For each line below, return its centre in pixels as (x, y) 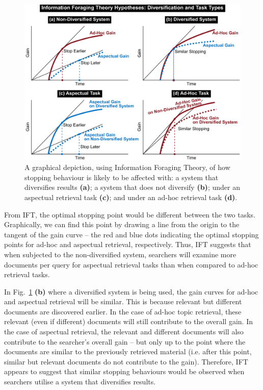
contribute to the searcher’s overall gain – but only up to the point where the (125, 341)
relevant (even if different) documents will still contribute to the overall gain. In (128, 321)
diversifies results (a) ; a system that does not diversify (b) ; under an (132, 187)
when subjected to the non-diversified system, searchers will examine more (120, 254)
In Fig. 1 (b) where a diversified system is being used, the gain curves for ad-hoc (131, 291)
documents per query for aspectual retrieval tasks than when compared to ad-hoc (131, 264)
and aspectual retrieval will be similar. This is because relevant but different (123, 301)
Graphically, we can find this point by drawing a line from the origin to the (122, 224)
